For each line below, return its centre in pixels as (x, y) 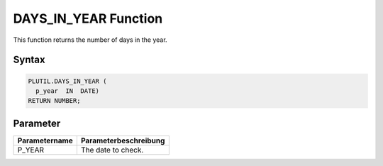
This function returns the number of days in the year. (90, 40)
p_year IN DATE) (67, 91)
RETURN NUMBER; (54, 101)
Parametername (45, 140)
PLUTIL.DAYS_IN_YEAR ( (67, 81)
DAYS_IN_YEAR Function (88, 18)
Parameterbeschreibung (123, 140)
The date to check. (112, 150)
